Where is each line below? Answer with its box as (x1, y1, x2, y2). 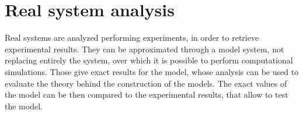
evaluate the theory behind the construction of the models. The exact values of (5, 77, 287, 89)
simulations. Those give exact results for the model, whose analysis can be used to (5, 65, 299, 77)
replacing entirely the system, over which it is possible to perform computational (5, 54, 293, 66)
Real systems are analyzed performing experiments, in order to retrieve (5, 31, 259, 44)
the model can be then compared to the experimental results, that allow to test (5, 88, 288, 101)
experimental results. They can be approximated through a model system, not (5, 42, 284, 55)
